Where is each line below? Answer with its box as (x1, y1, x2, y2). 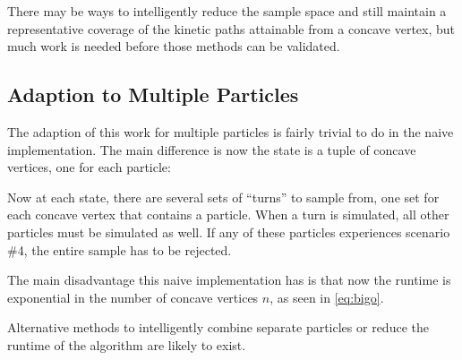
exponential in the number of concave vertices (7, 287, 259, 306)
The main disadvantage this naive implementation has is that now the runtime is (7, 270, 451, 289)
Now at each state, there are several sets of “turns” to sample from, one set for (7, 187, 440, 206)
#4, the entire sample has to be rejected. (7, 240, 232, 259)
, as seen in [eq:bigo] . (269, 287, 384, 306)
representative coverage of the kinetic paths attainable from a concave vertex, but (7, 19, 456, 38)
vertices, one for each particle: (7, 158, 171, 176)
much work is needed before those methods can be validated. (7, 37, 340, 56)
